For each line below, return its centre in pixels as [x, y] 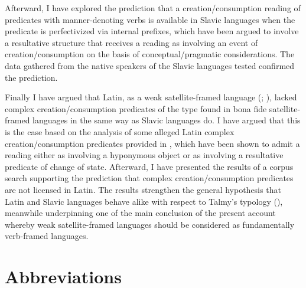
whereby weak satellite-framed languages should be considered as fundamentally [150, 224]
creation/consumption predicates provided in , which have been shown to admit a [152, 143]
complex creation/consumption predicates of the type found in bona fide [136, 108]
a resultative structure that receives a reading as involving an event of [131, 42]
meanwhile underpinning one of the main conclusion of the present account [140, 213]
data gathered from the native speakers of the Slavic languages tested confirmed [150, 65]
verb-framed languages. [47, 236]
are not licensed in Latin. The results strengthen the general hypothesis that [143, 189]
